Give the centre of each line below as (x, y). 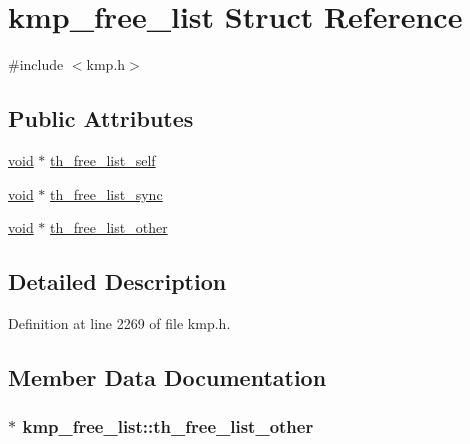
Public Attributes (101, 118)
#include (36, 64)
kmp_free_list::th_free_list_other (168, 426)
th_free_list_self (103, 159)
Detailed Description (117, 281)
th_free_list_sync (106, 193)
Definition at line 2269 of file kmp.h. (119, 322)
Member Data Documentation (167, 376)
